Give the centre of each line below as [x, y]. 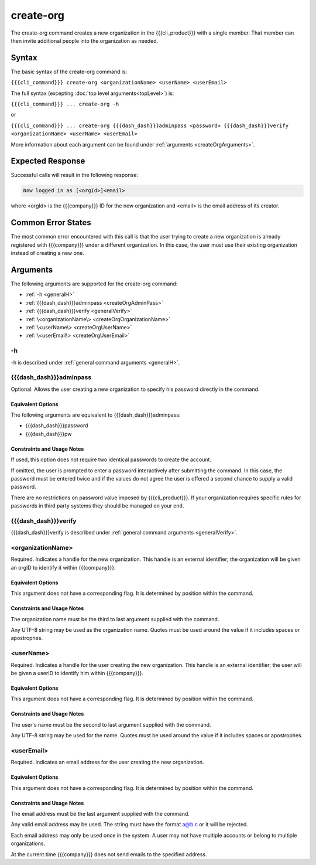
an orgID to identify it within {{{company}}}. [63, 567]
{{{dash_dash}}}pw [49, 434]
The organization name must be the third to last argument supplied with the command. [115, 619]
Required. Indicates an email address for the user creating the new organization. [107, 762]
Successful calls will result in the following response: [75, 175]
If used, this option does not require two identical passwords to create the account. [111, 459]
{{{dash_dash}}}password [57, 425]
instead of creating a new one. [47, 253]
